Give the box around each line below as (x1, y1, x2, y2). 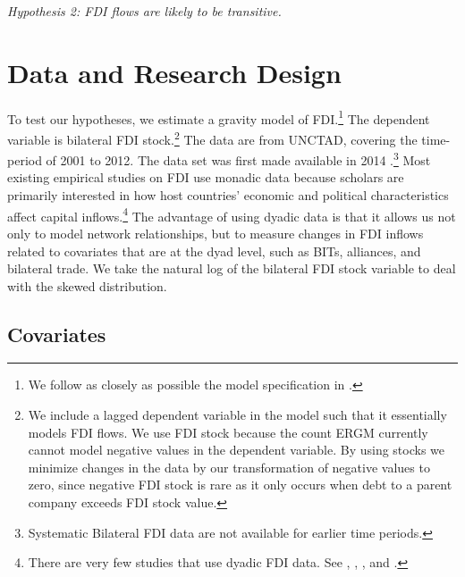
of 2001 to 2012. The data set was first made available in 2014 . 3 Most (46, 148, 431, 169)
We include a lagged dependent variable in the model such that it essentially (28, 406, 447, 424)
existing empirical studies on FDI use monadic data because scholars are (7, 168, 404, 187)
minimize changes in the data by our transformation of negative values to (28, 457, 430, 476)
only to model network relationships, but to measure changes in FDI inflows (7, 223, 424, 242)
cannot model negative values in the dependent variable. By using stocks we (28, 440, 445, 459)
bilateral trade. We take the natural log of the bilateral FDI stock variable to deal (7, 259, 456, 278)
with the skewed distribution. (7, 276, 167, 295)
